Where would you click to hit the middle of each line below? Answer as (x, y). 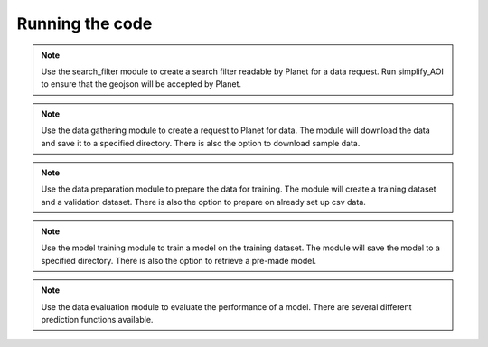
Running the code (84, 23)
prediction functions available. (97, 320)
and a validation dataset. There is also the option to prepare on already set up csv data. (203, 202)
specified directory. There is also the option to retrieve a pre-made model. (178, 260)
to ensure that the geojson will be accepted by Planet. (141, 84)
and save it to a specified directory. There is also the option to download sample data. (201, 143)
